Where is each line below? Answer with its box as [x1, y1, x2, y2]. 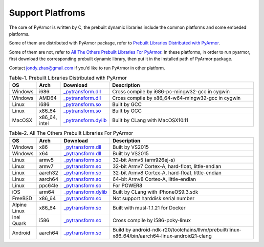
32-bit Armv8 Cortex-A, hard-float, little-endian [112, 169, 222, 176]
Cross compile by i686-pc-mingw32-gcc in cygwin [112, 88, 230, 95]
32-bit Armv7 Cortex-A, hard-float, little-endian [112, 163, 221, 169]
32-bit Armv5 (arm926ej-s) [112, 156, 176, 163]
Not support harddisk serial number [112, 195, 195, 202]
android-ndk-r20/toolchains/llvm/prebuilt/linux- [132, 226, 242, 233]
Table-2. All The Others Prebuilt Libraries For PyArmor [9, 130, 133, 137]
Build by [112, 226, 132, 233]
